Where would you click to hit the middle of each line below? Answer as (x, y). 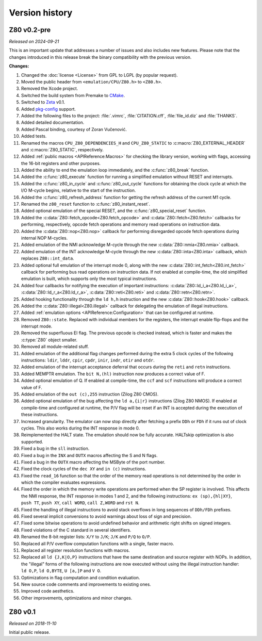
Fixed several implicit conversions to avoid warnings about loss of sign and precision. (106, 516)
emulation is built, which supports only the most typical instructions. (89, 279)
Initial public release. (30, 632)
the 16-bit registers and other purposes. (61, 163)
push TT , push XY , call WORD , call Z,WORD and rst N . (80, 503)
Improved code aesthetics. (48, 591)
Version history (41, 13)
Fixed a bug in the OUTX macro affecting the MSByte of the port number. (93, 462)
